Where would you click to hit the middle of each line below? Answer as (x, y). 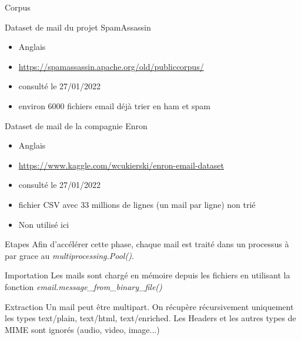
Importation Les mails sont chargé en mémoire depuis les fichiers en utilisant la (148, 275)
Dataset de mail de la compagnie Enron (76, 125)
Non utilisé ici (44, 224)
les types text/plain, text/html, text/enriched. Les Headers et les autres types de (150, 318)
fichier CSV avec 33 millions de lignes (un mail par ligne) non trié (137, 204)
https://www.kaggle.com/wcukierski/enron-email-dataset (121, 165)
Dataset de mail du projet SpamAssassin (78, 27)
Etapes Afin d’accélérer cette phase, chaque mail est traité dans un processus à (147, 244)
